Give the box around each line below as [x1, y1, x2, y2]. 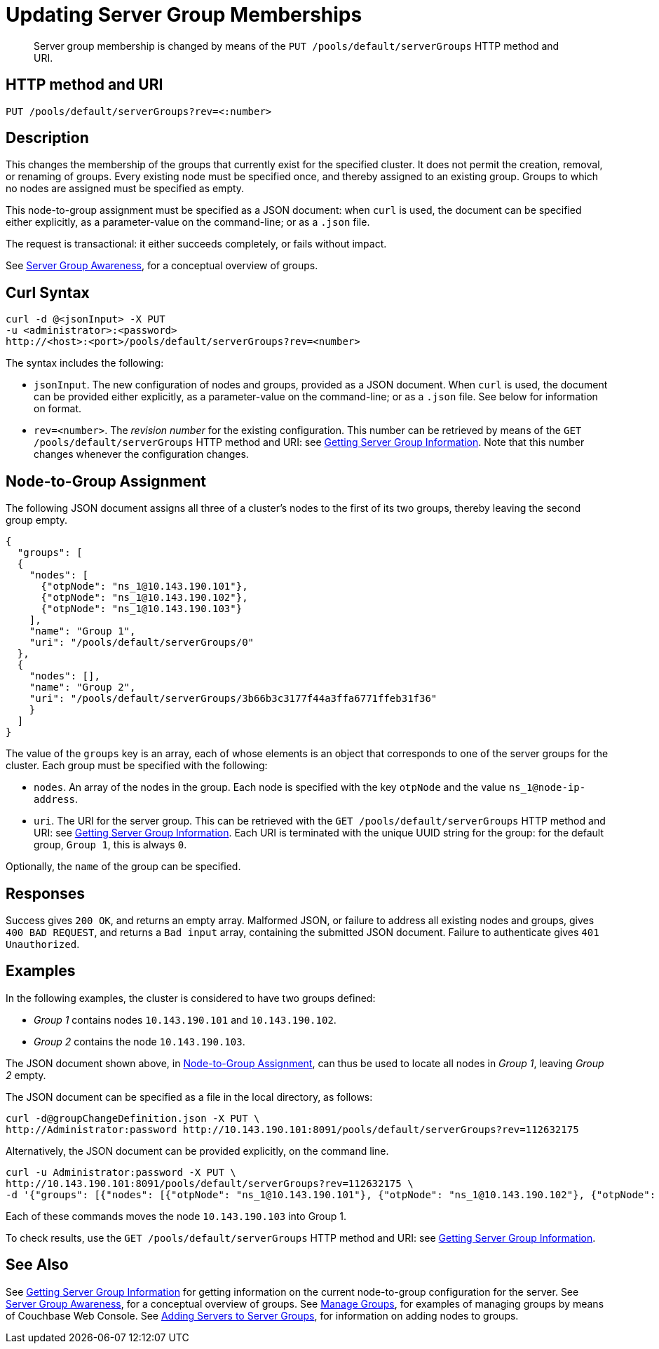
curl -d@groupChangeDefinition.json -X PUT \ [6, 1112, 260, 1124]
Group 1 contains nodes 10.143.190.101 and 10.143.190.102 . [34, 1013, 337, 1026]
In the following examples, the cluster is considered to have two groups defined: [6, 991, 376, 1004]
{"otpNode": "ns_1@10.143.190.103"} [41, 603, 243, 615]
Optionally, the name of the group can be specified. [6, 860, 241, 873]
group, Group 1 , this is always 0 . [34, 839, 187, 851]
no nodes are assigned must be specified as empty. [6, 182, 245, 195]
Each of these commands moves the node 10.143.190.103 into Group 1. [6, 1209, 347, 1222]
